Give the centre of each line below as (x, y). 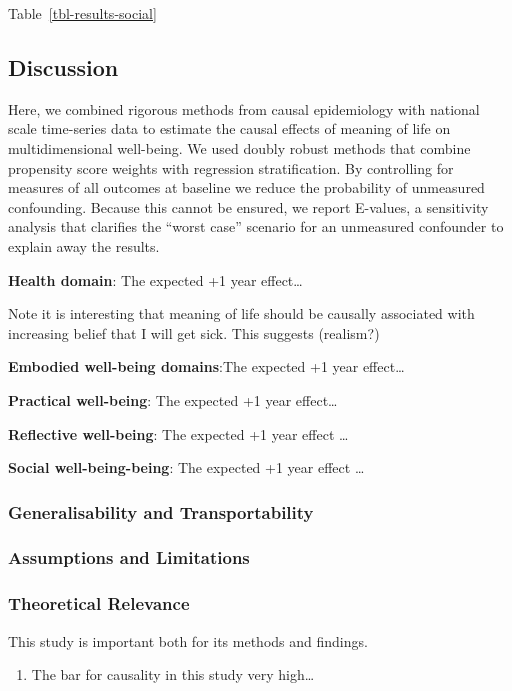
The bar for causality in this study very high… (173, 674)
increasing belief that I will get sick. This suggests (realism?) (194, 332)
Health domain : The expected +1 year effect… (155, 279)
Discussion (63, 66)
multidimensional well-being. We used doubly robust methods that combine (239, 147)
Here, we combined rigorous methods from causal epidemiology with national (244, 108)
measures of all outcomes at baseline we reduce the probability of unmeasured (246, 187)
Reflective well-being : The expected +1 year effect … (178, 433)
